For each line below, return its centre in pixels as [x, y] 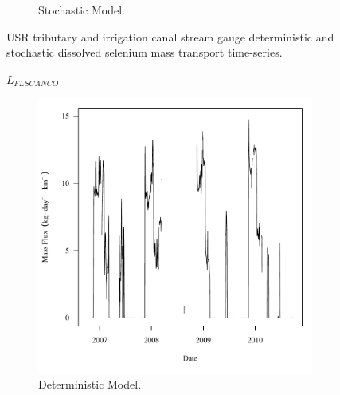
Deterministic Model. [90, 383]
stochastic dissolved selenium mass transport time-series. [145, 52]
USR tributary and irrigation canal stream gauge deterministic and [170, 36]
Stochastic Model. [82, 10]
